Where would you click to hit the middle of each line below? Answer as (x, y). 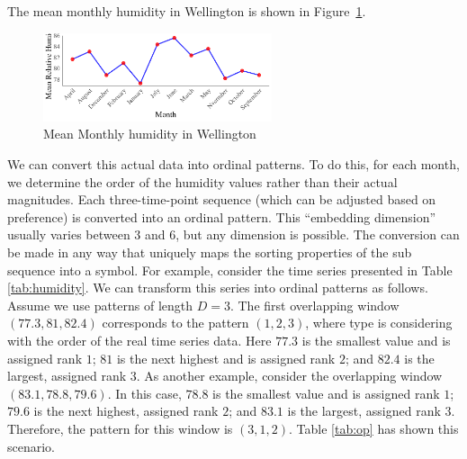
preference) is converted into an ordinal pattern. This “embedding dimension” (222, 216)
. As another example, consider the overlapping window (289, 376)
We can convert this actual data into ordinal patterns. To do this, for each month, (233, 164)
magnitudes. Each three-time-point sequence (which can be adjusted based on (222, 199)
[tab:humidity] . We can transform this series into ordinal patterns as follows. (218, 288)
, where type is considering (379, 323)
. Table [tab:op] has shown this (373, 428)
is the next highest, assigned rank (126, 411)
